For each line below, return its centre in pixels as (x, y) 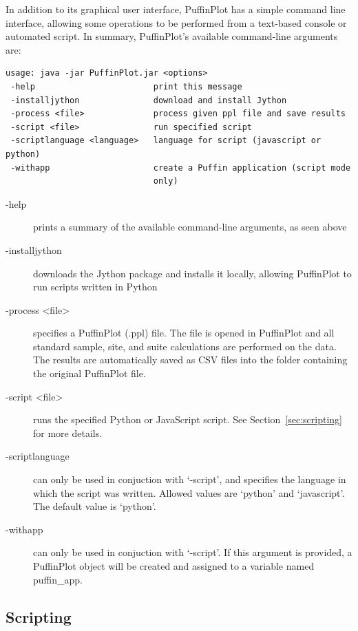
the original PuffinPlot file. (89, 373)
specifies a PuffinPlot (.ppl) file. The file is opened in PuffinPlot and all (184, 333)
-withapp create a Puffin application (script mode (181, 168)
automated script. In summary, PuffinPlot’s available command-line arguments (172, 36)
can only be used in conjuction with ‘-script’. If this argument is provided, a (193, 552)
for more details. (68, 432)
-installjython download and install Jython (149, 100)
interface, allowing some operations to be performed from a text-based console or (176, 22)
